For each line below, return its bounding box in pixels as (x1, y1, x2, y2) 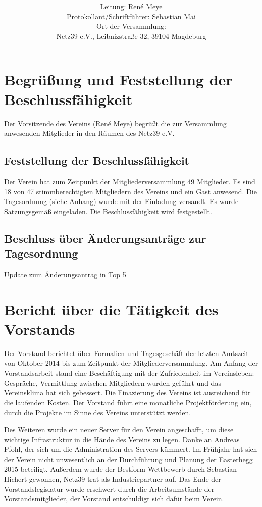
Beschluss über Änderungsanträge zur (4, 230, 206, 246)
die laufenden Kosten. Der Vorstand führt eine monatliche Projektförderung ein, (4, 397, 252, 408)
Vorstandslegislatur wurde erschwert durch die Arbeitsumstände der (4, 483, 215, 494)
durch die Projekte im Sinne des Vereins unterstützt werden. (4, 407, 191, 418)
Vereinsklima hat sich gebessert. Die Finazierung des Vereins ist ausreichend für (4, 387, 251, 398)
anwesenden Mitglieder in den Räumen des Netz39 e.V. (4, 128, 175, 138)
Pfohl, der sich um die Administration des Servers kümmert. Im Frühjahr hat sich (4, 444, 257, 454)
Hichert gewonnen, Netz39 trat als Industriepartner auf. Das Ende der (4, 474, 221, 484)
